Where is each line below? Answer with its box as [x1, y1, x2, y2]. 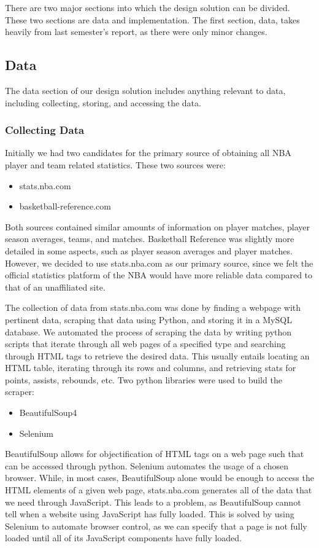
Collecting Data [5, 122, 85, 138]
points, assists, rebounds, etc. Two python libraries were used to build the [5, 373, 282, 386]
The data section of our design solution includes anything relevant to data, [5, 84, 286, 96]
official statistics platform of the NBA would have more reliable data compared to [5, 268, 313, 281]
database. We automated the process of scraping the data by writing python [5, 325, 292, 338]
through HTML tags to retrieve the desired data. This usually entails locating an [5, 349, 310, 362]
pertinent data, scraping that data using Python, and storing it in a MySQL [5, 313, 292, 326]
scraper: [5, 385, 34, 398]
